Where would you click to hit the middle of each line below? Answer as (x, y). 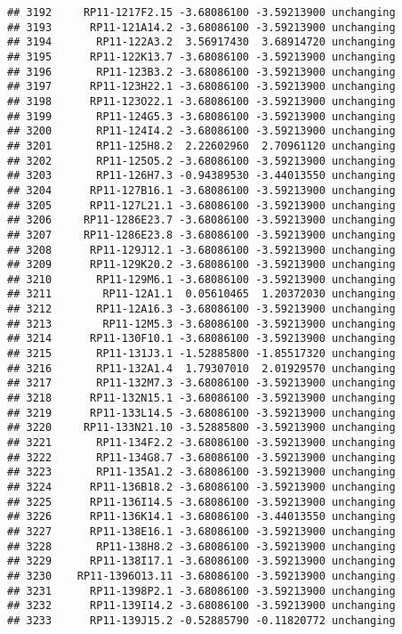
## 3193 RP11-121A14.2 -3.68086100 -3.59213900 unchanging (201, 27)
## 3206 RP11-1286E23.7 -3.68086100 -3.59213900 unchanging (201, 220)
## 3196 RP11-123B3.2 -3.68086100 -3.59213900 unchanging (201, 72)
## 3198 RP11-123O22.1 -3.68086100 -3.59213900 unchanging (201, 101)
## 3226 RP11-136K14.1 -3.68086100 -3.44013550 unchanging (201, 517)
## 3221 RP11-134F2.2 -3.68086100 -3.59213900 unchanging (201, 443)
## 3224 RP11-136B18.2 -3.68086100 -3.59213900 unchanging (201, 487)
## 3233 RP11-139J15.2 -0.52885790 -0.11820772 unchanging (201, 620)
